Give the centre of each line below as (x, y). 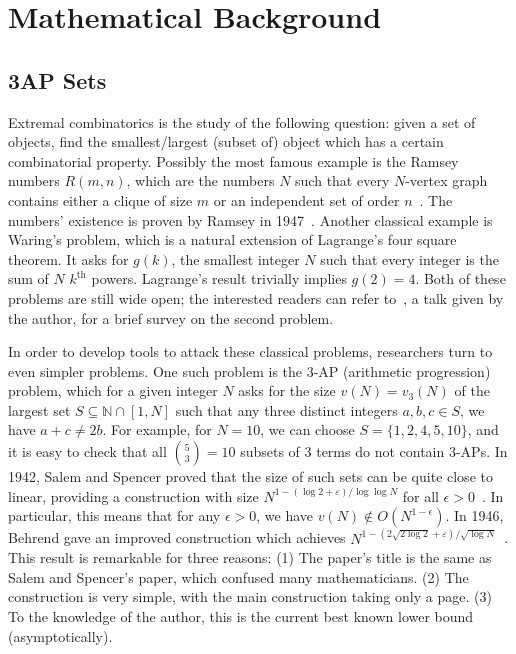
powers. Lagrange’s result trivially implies (219, 278)
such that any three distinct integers (286, 409)
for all (420, 495)
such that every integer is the (409, 258)
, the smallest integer (235, 258)
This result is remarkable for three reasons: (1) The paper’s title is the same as (250, 557)
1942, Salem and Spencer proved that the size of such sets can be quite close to (250, 476)
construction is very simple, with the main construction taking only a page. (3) (250, 596)
